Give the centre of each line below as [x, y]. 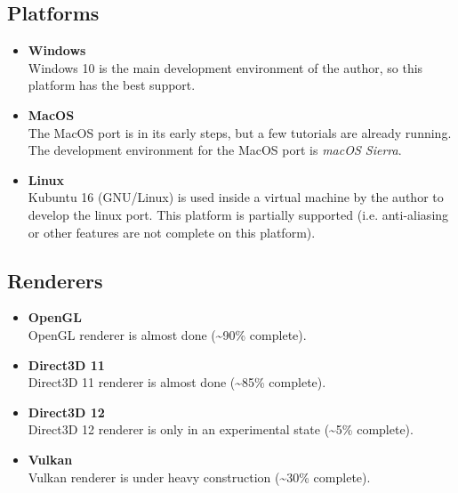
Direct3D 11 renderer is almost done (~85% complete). [177, 382]
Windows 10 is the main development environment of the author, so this [225, 67]
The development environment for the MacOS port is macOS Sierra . [215, 150]
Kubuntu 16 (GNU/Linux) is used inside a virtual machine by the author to [236, 197]
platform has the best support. [112, 85]
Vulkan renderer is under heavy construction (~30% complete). [199, 477]
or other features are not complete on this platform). [172, 232]
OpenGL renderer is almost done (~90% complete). [167, 334]
